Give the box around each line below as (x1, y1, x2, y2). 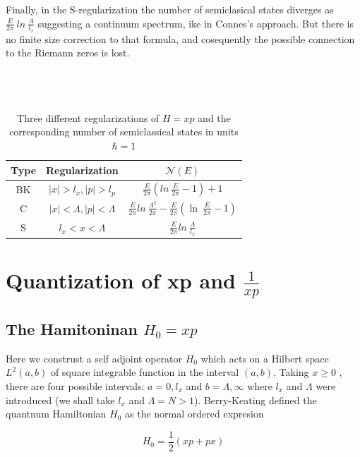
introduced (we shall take (6, 392, 115, 407)
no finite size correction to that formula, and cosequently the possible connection (6, 31, 355, 46)
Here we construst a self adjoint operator (6, 351, 183, 365)
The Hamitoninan (6, 317, 138, 339)
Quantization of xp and (6, 265, 236, 294)
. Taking (273, 365, 309, 379)
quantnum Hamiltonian (6, 406, 107, 421)
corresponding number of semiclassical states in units (9, 124, 239, 139)
